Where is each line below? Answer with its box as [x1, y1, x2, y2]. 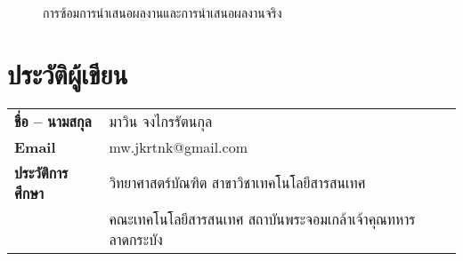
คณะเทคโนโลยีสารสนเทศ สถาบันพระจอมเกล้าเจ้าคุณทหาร [109, 208, 416, 229]
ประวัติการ [14, 162, 69, 183]
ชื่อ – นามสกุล [14, 110, 92, 131]
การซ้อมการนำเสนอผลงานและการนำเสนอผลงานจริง [43, 4, 282, 21]
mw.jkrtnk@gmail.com [109, 136, 248, 157]
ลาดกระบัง [109, 228, 163, 249]
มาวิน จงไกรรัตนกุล [109, 110, 213, 131]
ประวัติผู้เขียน [7, 55, 128, 91]
